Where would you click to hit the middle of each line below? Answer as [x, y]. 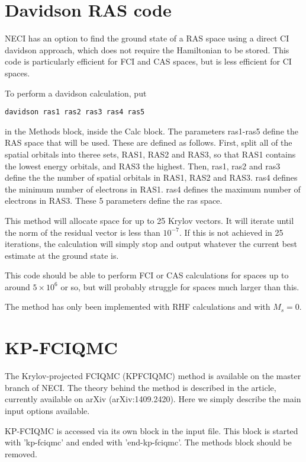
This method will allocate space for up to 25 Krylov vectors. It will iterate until [149, 220]
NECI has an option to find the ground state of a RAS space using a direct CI [147, 38]
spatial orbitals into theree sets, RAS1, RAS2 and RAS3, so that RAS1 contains [150, 154]
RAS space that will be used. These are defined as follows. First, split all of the [149, 142]
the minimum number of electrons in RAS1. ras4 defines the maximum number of [153, 189]
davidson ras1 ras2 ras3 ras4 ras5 [75, 112]
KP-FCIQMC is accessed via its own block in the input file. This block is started [152, 430]
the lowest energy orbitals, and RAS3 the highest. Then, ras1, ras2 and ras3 [143, 166]
